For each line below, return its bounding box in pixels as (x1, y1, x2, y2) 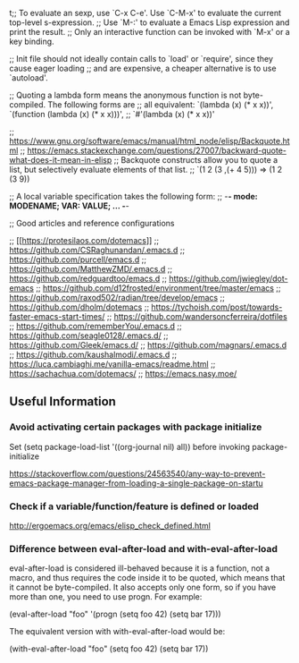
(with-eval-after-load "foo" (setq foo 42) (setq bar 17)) (9, 643, 209, 654)
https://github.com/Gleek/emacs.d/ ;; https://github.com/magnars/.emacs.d (9, 340, 287, 350)
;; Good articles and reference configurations (9, 218, 175, 228)
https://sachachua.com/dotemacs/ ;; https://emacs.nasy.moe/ (9, 369, 237, 378)
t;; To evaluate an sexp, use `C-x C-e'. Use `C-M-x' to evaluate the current (9, 8, 282, 18)
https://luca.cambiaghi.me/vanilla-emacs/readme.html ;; (9, 359, 216, 370)
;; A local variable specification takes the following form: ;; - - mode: (9, 191, 258, 201)
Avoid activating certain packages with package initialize (9, 421, 262, 433)
